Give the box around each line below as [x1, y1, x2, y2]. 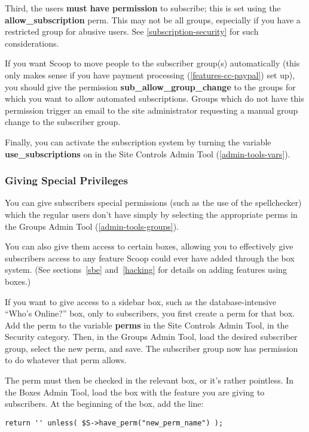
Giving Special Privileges [5, 173, 128, 188]
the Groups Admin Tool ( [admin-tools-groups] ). [5, 220, 179, 232]
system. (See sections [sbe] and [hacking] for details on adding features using [5, 263, 287, 276]
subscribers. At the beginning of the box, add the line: [5, 397, 204, 410]
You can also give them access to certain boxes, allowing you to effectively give [5, 240, 293, 252]
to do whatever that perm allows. [5, 354, 127, 366]
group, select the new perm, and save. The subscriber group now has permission [5, 342, 298, 354]
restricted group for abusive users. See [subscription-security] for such [5, 25, 259, 38]
